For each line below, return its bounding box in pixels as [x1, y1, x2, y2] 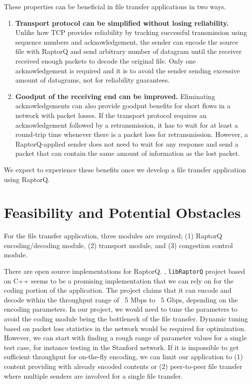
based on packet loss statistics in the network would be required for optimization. [4, 323, 246, 333]
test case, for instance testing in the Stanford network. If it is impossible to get [4, 342, 239, 352]
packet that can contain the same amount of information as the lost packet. [15, 148, 240, 158]
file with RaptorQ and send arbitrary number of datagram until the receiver [15, 46, 242, 56]
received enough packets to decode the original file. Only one [15, 55, 196, 66]
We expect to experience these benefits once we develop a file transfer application [4, 164, 246, 174]
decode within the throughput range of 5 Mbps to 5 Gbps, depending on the [4, 294, 238, 304]
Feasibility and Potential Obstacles [4, 202, 241, 222]
